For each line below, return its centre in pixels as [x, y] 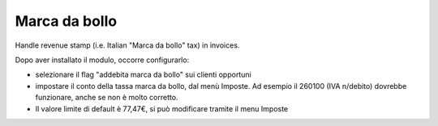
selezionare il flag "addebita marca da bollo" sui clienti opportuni [143, 75]
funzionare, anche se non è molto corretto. [107, 98]
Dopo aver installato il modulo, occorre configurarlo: [102, 60]
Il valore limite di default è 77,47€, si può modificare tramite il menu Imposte [162, 108]
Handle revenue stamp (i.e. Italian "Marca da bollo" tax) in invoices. [127, 45]
